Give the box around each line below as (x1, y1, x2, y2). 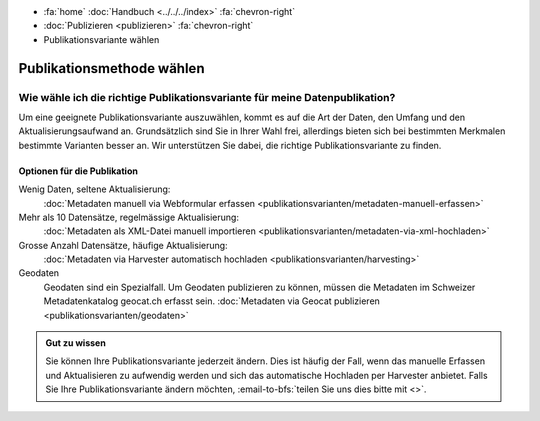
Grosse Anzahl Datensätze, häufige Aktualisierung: (18, 239, 229, 251)
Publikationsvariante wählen (43, 33, 160, 45)
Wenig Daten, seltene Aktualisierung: (18, 183, 171, 195)
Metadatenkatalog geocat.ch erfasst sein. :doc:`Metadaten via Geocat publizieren (43, 295, 380, 307)
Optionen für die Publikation (18, 165, 139, 177)
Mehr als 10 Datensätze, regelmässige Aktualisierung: (18, 211, 240, 223)
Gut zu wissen (45, 337, 107, 349)
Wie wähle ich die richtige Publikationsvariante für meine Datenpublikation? (18, 90, 396, 104)
